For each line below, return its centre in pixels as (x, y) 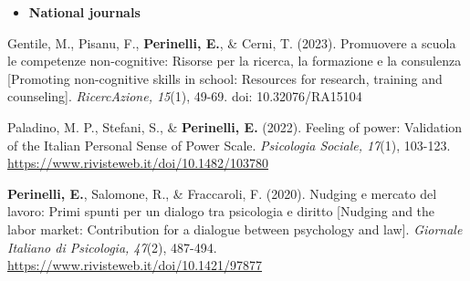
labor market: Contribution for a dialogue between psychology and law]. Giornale (235, 229)
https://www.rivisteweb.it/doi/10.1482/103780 (138, 163)
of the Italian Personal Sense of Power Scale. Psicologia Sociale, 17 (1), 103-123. (229, 145)
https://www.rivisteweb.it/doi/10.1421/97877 (135, 265)
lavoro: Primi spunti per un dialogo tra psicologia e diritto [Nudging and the (221, 211)
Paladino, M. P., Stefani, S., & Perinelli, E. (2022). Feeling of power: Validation (235, 126)
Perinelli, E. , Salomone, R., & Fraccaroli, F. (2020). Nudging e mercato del (222, 193)
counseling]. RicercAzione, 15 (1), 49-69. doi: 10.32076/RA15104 (185, 96)
